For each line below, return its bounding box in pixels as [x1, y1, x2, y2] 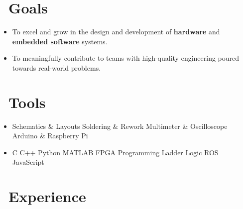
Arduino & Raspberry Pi [12, 130, 88, 141]
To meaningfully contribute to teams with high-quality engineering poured [12, 53, 240, 63]
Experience [8, 186, 86, 207]
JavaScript [12, 157, 44, 167]
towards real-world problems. [12, 62, 101, 73]
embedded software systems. [12, 36, 108, 46]
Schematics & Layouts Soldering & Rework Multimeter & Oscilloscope [12, 120, 228, 131]
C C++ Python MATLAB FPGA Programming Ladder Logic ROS [12, 147, 219, 157]
